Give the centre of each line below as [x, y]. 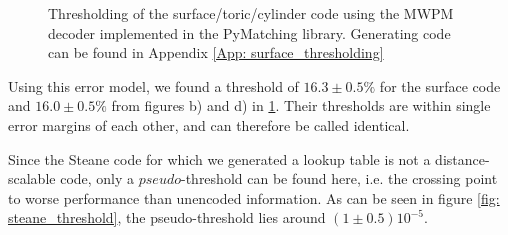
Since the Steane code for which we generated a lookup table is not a [219, 158]
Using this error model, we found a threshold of [153, 85]
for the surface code [440, 85]
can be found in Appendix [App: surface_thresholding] [216, 52]
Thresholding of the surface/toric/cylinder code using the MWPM [251, 13]
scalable [32, 178]
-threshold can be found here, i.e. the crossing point [339, 178]
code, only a [97, 178]
